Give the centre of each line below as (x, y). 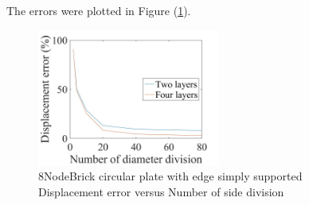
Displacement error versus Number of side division (161, 191)
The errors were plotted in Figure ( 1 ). (99, 10)
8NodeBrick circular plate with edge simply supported (170, 176)
